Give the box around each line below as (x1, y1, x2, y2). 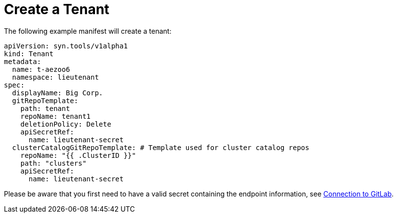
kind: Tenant (4, 49, 54, 58)
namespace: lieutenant (12, 73, 99, 81)
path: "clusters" (20, 159, 87, 167)
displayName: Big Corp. (12, 88, 103, 97)
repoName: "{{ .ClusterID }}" (20, 151, 136, 159)
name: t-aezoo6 (12, 65, 70, 73)
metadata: (4, 57, 41, 65)
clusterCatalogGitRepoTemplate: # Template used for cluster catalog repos (12, 143, 309, 152)
